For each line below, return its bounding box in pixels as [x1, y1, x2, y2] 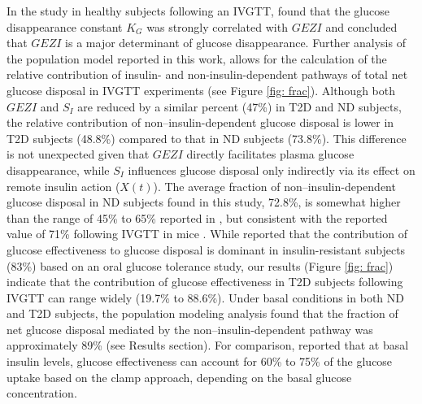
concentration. [7, 384, 77, 402]
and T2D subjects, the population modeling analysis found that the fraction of [7, 305, 398, 322]
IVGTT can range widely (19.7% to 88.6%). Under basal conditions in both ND [7, 289, 404, 306]
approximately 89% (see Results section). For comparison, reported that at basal [7, 337, 409, 354]
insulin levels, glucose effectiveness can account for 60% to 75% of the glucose [7, 353, 393, 370]
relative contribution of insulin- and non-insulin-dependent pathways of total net [7, 66, 408, 83]
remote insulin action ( [7, 177, 120, 194]
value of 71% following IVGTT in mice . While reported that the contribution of [7, 225, 407, 242]
